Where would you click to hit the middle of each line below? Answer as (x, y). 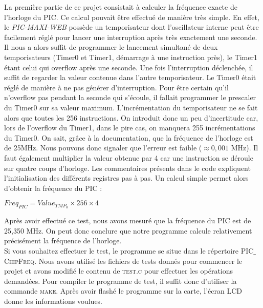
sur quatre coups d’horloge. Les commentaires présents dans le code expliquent (127, 168)
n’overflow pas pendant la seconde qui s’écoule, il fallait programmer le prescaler (130, 97)
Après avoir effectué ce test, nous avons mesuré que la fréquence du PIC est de (128, 220)
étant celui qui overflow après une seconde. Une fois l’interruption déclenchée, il (129, 67)
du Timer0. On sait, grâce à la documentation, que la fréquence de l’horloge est (129, 137)
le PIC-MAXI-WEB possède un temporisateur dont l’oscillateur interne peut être (131, 27)
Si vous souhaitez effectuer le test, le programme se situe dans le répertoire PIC (129, 250)
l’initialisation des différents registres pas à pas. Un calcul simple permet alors (126, 178)
